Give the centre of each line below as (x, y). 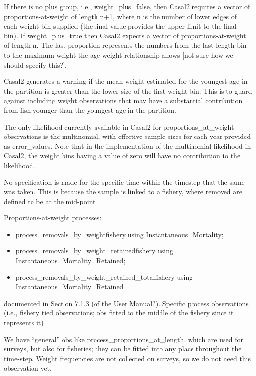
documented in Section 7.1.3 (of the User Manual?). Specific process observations (126, 303)
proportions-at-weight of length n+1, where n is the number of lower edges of (120, 16)
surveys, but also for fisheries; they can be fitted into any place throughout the (123, 349)
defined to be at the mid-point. (51, 201)
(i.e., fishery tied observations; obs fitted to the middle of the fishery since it (119, 313)
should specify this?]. (35, 64)
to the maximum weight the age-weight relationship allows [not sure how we (119, 54)
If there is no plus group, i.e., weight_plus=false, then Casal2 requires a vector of (127, 6)
